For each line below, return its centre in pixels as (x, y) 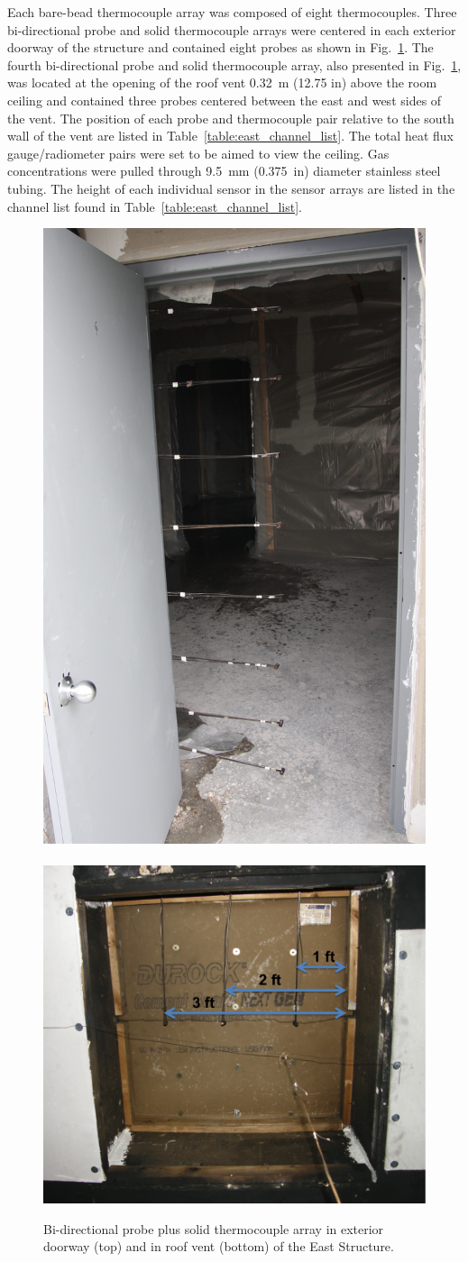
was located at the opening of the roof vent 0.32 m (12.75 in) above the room (222, 82)
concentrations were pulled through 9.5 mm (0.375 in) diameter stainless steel (224, 171)
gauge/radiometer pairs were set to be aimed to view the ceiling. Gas (198, 153)
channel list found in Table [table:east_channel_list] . (155, 206)
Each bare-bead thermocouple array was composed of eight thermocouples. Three (232, 12)
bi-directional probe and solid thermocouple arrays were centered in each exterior (232, 29)
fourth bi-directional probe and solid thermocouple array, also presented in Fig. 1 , (234, 64)
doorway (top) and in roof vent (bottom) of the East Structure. (219, 1246)
